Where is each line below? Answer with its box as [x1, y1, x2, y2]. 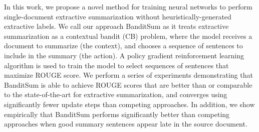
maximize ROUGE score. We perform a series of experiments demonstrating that [4, 70, 253, 80]
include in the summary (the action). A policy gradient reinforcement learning [4, 50, 244, 60]
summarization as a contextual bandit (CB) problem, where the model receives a [4, 30, 252, 41]
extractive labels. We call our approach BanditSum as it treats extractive [4, 21, 229, 31]
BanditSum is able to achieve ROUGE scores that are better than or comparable [4, 79, 252, 90]
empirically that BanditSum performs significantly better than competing [4, 109, 230, 119]
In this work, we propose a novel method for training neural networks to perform [4, 1, 252, 11]
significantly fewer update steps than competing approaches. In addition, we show [4, 99, 255, 109]
